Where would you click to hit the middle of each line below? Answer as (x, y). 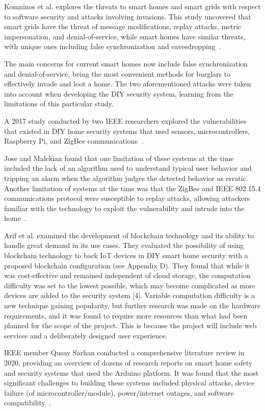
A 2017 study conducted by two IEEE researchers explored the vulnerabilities (125, 120)
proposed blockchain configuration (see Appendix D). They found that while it (127, 265)
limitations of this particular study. (59, 104)
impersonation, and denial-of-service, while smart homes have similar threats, (125, 36)
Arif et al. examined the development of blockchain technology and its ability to (129, 235)
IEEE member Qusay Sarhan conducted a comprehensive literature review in (124, 352)
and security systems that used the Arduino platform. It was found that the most (131, 372)
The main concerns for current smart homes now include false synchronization (126, 63)
